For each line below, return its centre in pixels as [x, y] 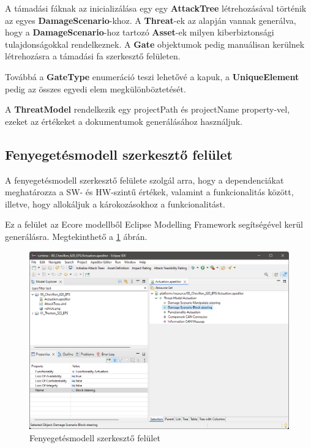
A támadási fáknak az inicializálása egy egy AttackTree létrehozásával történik [156, 8]
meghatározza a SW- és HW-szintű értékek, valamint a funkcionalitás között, [149, 192]
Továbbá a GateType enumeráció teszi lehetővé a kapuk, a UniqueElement [152, 76]
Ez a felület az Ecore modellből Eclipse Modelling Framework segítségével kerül [154, 224]
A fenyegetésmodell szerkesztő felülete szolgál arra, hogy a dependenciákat [144, 180]
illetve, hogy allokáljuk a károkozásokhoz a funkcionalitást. [115, 203]
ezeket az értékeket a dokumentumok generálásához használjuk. [124, 121]
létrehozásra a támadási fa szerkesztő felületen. [93, 56]
